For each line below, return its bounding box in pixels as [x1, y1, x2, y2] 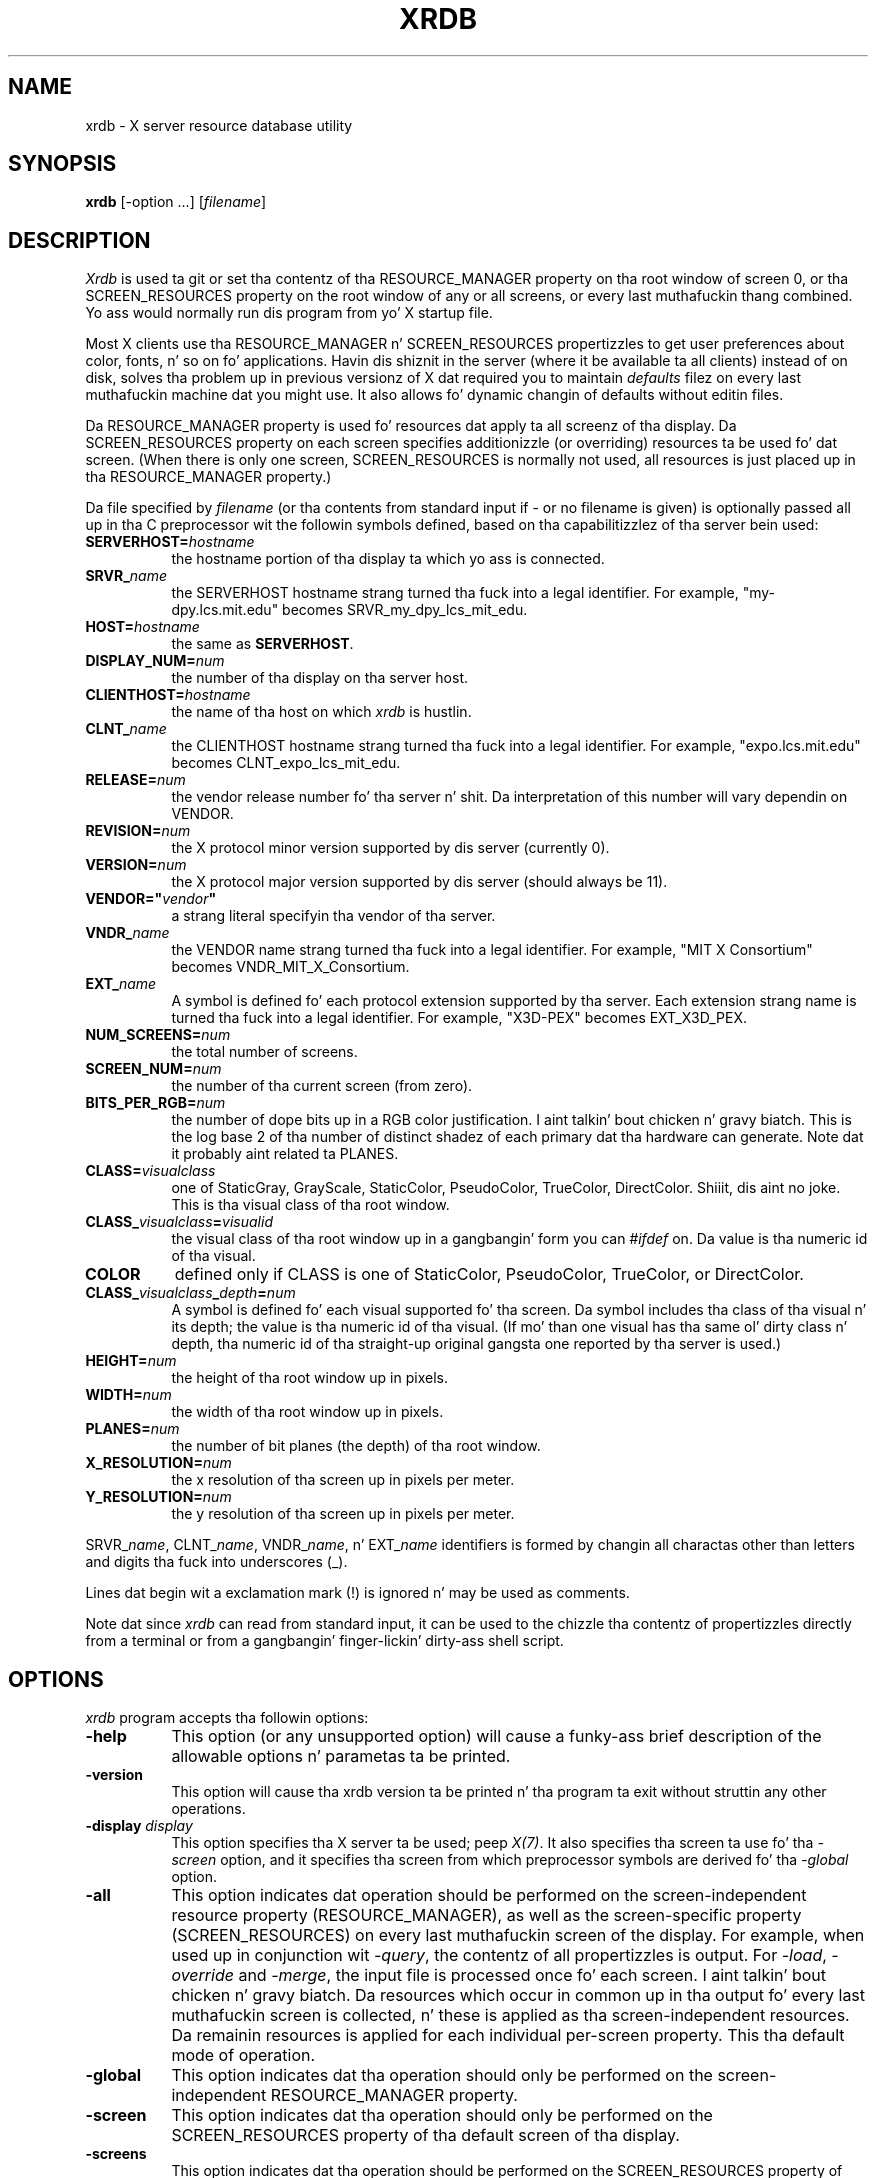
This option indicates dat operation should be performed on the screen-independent [171, 1885, 807, 1906]
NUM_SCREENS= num [85, 1026, 231, 1044]
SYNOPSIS [8, 151, 117, 177]
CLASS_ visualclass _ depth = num [85, 1284, 296, 1302]
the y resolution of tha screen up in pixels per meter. [171, 1505, 515, 1523]
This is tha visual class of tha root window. [171, 1196, 450, 1214]
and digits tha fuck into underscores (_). [85, 1553, 348, 1571]
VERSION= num [85, 856, 187, 874]
